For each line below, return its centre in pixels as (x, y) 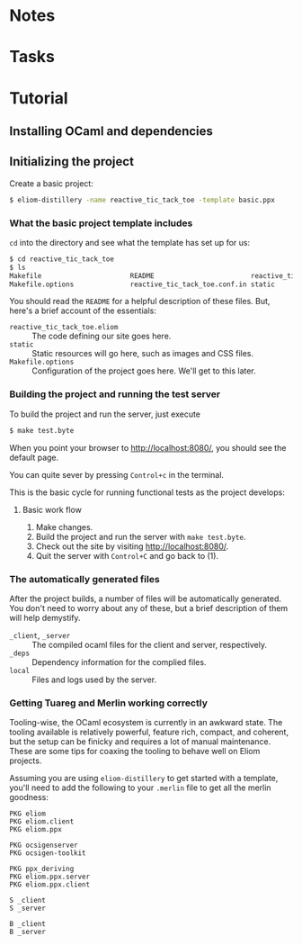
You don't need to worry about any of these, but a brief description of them (149, 607)
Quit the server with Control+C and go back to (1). (127, 555)
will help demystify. (45, 617)
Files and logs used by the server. (94, 679)
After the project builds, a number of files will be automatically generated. (145, 598)
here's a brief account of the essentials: (83, 310)
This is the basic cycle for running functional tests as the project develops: (147, 492)
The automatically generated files (84, 579)
